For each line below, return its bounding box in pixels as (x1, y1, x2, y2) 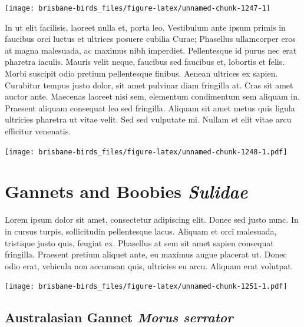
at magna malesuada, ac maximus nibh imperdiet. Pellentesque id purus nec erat (5, 44, 297, 56)
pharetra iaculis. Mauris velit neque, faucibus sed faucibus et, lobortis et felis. (5, 55, 285, 68)
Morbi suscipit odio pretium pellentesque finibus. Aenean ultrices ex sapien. (5, 67, 278, 80)
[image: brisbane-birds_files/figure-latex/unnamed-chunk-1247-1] (5, 4, 271, 12)
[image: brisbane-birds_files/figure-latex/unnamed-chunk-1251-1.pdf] (5, 282, 288, 291)
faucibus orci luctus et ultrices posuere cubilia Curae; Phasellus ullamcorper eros (5, 32, 296, 45)
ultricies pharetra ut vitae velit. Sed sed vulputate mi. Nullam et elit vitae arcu (5, 113, 292, 125)
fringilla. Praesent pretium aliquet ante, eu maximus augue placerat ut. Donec (5, 248, 287, 260)
